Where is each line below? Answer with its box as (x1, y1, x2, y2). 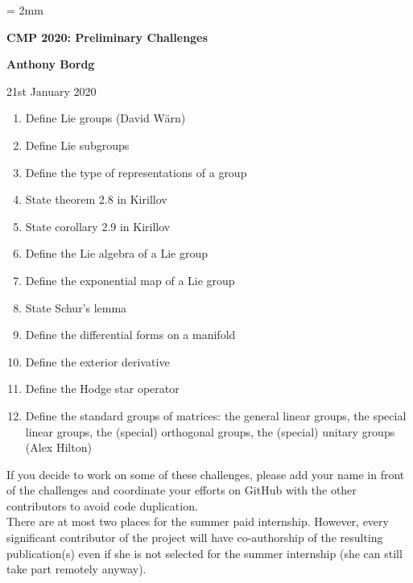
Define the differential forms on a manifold (25, 326, 236, 343)
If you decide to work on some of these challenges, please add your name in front (6, 465, 405, 482)
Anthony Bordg (6, 56, 95, 72)
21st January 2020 (6, 82, 97, 99)
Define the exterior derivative (25, 353, 170, 370)
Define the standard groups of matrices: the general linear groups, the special (25, 407, 407, 424)
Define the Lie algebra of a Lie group (25, 245, 209, 262)
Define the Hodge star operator (25, 380, 180, 397)
